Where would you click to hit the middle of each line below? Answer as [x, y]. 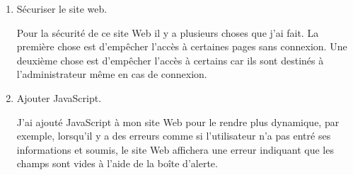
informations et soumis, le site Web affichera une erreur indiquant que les [175, 149]
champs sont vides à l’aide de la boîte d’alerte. [117, 163]
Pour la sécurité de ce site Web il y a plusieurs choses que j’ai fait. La [168, 32]
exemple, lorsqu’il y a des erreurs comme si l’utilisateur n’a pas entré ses [174, 136]
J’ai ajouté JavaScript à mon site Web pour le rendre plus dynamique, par [178, 122]
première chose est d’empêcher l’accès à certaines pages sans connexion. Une [182, 46]
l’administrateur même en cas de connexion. [112, 74]
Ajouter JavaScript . [59, 97]
